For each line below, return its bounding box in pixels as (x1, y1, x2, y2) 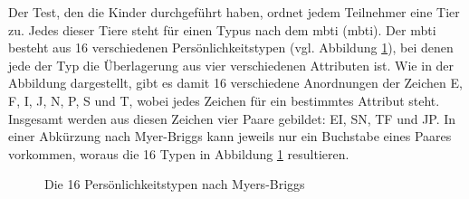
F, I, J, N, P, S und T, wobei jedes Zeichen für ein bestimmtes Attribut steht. (8, 90, 440, 109)
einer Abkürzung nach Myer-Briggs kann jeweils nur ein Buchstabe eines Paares (8, 127, 452, 146)
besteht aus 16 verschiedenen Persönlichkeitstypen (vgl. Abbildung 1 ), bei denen (8, 38, 454, 57)
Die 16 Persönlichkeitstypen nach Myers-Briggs (44, 175, 305, 194)
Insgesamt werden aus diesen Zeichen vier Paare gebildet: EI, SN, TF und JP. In (8, 109, 456, 128)
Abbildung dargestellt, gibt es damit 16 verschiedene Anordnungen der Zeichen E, (8, 73, 463, 92)
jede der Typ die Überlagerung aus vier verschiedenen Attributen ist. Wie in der (8, 55, 455, 74)
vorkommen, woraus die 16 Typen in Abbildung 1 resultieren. (8, 144, 349, 163)
